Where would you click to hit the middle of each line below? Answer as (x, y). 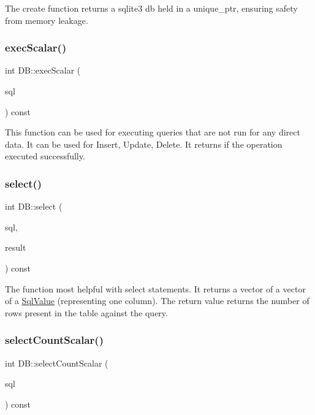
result (16, 247)
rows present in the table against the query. (86, 312)
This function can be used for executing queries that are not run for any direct (153, 132)
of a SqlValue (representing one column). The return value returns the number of (157, 301)
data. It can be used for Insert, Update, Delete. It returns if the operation (144, 144)
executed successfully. (45, 156)
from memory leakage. (47, 20)
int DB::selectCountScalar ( (57, 363)
